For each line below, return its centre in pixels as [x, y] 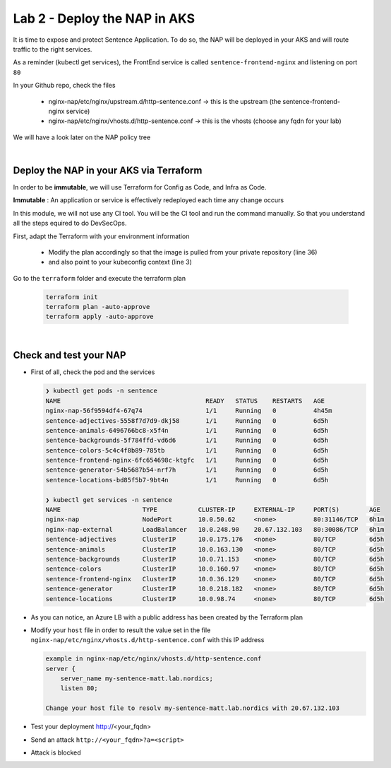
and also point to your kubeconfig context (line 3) [120, 262]
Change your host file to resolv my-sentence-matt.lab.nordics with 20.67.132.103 [193, 708]
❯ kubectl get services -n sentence [109, 500]
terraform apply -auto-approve [100, 317]
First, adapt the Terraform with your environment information [101, 236]
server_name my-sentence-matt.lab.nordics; [137, 679]
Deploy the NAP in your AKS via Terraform [108, 170]
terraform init [72, 297]
